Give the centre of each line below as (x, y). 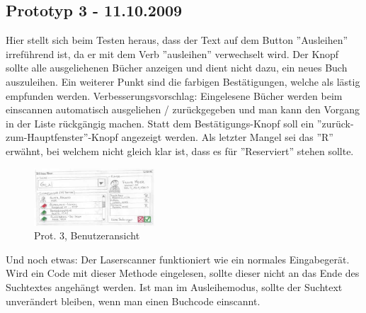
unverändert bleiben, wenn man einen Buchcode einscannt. (133, 301)
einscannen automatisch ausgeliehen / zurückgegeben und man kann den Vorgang (183, 109)
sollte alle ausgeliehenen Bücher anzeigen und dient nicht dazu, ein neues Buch (177, 68)
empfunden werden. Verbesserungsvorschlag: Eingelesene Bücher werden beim (174, 95)
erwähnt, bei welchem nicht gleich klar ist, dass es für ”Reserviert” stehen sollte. (180, 150)
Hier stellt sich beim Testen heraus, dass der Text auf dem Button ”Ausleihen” (177, 40)
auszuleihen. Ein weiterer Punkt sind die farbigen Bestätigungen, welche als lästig (183, 81)
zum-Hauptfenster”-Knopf (62, 137)
